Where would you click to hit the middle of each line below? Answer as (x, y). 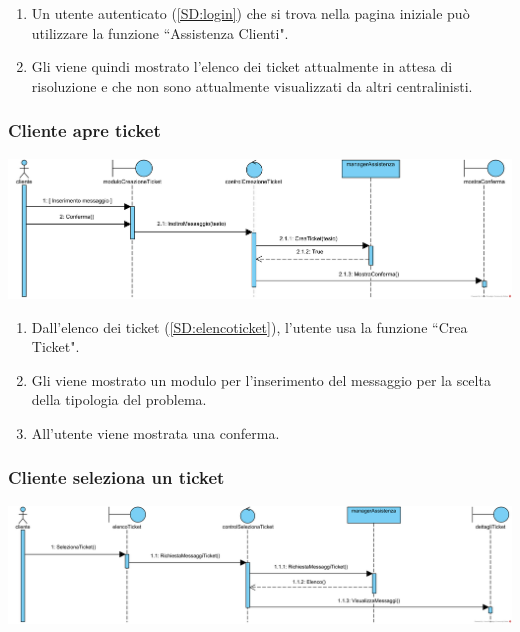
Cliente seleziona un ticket (116, 477)
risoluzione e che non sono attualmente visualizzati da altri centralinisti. (252, 85)
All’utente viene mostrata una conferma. (155, 432)
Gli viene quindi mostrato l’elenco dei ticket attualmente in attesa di (242, 66)
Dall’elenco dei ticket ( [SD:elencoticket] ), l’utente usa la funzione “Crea (249, 326)
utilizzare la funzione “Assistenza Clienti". (160, 32)
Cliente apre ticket (84, 130)
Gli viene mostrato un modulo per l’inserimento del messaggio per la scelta (261, 379)
